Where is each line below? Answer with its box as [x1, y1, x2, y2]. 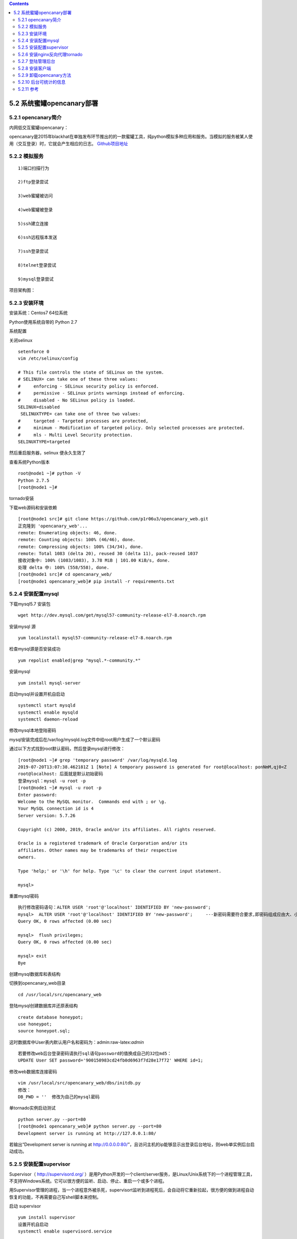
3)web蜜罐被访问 [18, 193, 53, 199]
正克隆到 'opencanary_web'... [18, 523, 88, 529]
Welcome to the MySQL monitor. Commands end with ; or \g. [18, 798, 167, 804]
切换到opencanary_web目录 [9, 980, 66, 986]
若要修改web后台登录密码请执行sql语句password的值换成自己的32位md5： [18, 1051, 172, 1057]
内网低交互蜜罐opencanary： [9, 124, 69, 130]
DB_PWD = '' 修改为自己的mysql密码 [18, 1094, 100, 1100]
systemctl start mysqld [18, 703, 76, 708]
